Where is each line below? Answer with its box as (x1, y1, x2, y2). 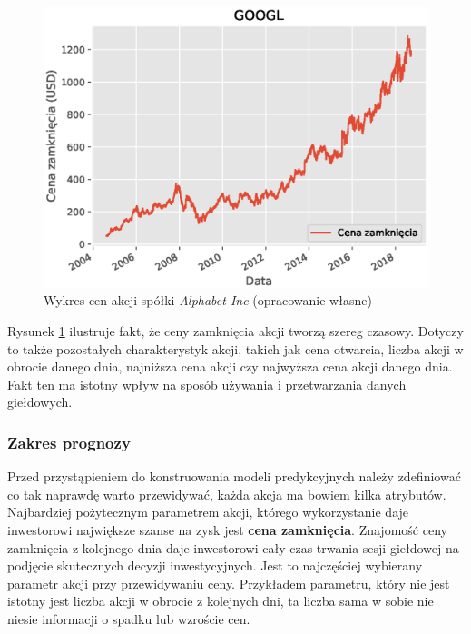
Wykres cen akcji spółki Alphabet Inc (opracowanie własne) (44, 291, 372, 310)
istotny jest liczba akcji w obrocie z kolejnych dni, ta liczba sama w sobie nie (7, 591, 434, 610)
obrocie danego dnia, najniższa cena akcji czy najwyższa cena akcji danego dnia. (7, 357, 453, 376)
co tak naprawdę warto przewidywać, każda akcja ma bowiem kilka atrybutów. (7, 484, 446, 503)
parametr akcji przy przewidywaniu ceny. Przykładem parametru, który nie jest (7, 573, 450, 592)
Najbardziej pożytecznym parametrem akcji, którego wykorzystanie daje (7, 502, 409, 521)
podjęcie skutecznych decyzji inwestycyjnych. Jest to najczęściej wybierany (7, 556, 423, 575)
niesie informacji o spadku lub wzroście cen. (7, 609, 250, 629)
